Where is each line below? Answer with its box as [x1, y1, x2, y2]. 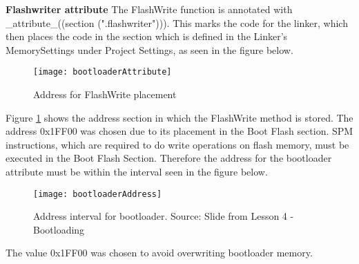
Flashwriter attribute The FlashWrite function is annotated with [6, 2, 293, 16]
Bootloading [33, 222, 85, 236]
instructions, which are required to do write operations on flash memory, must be [6, 137, 349, 151]
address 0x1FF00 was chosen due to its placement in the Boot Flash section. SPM [6, 124, 353, 138]
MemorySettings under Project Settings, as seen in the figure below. [6, 42, 293, 57]
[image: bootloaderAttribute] [33, 67, 172, 77]
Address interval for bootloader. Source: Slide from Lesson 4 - [33, 209, 294, 223]
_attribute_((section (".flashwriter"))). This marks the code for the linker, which [6, 15, 348, 30]
